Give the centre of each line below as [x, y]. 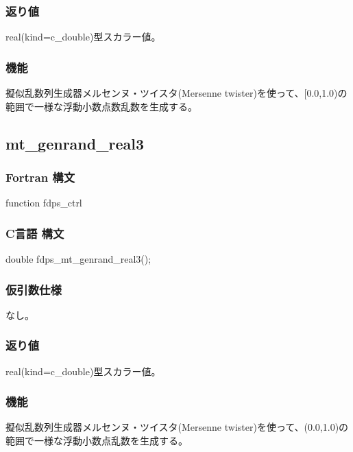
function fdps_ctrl [44, 203]
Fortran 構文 [40, 177]
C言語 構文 [35, 233]
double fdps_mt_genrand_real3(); [78, 259]
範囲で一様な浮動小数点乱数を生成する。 [97, 441]
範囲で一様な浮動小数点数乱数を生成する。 [101, 106]
